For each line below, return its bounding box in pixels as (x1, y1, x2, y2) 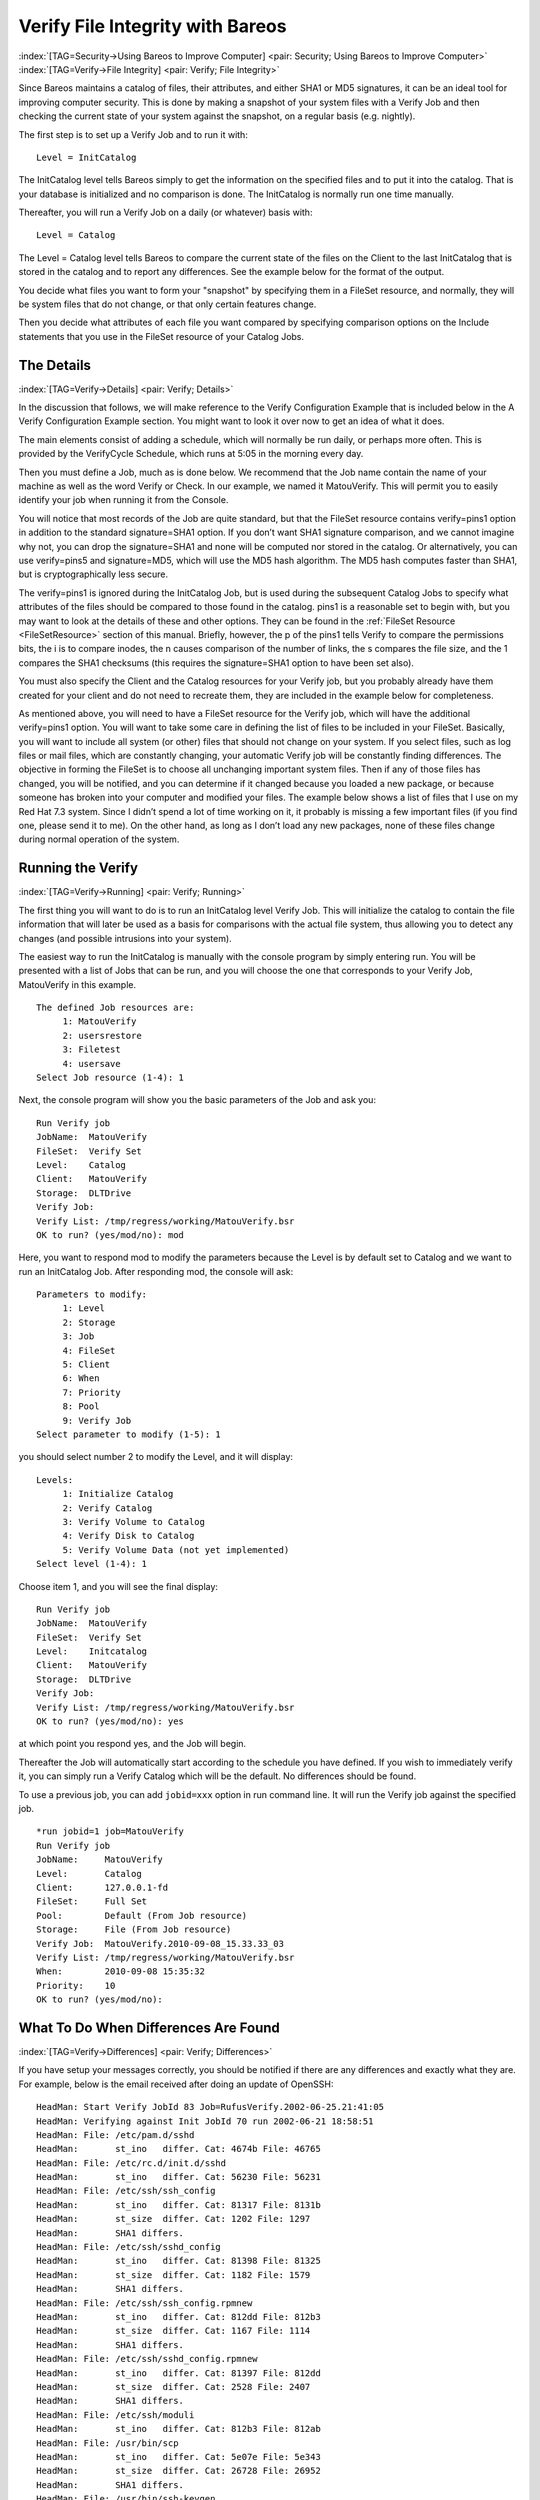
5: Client (62, 1359, 111, 1370)
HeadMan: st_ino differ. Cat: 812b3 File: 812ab (36, 2423, 322, 2435)
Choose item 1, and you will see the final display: (18, 1580, 219, 1592)
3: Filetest (62, 1044, 121, 1055)
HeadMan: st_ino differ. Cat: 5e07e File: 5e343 (36, 2451, 322, 2462)
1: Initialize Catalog (62, 1488, 174, 1500)
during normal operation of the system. (18, 833, 180, 845)
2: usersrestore (62, 1030, 142, 1041)
